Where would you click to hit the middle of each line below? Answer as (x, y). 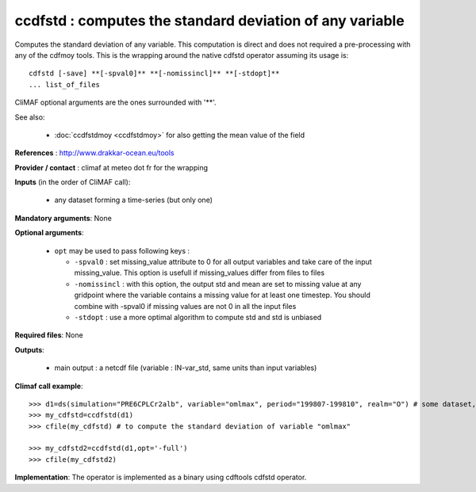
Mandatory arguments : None (63, 218)
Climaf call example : (49, 386)
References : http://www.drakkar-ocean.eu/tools (94, 153)
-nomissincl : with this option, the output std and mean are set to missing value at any (218, 284)
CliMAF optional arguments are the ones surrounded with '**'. (115, 102)
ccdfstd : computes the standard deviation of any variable (209, 21)
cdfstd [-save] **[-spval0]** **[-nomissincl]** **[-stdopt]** (154, 74)
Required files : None (49, 335)
